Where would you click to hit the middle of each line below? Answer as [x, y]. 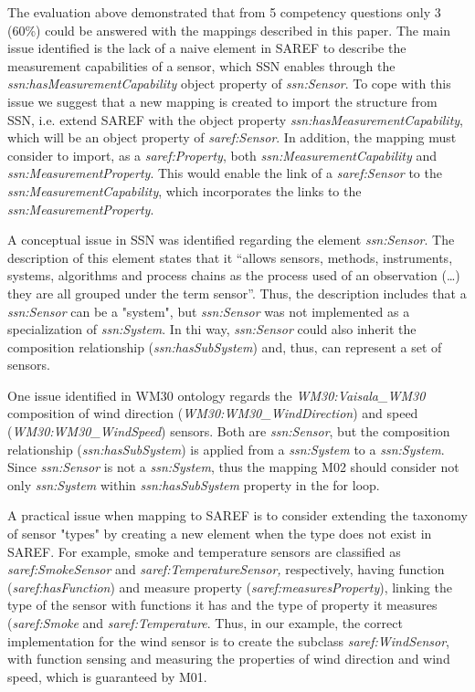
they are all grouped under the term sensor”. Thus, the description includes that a [237, 293]
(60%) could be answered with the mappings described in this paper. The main [229, 30]
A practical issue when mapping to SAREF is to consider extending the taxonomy [237, 515]
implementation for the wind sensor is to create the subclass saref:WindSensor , [229, 640]
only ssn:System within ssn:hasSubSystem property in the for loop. [194, 484]
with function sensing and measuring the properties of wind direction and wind [229, 659]
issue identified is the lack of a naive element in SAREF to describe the [207, 48]
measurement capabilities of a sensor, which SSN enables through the [201, 65]
